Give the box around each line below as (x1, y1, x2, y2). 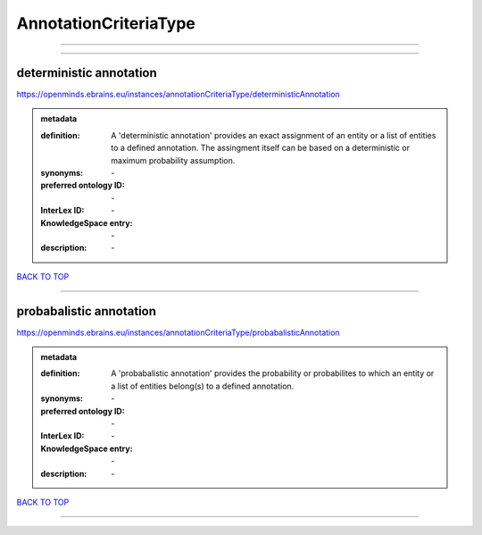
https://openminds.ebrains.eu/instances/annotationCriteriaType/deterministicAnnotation (16, 89, 341, 100)
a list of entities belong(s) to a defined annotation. (111, 380, 295, 391)
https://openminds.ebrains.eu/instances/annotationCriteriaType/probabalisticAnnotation (16, 327, 340, 338)
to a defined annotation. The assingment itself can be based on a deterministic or (111, 143, 411, 154)
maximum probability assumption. (111, 155, 236, 165)
